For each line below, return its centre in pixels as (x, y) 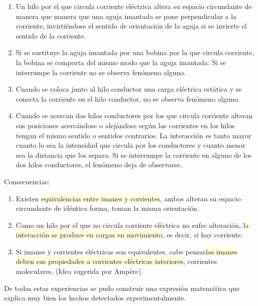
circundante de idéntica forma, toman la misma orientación (106, 208)
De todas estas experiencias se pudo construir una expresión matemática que (122, 288)
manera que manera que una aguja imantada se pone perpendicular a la (126, 16)
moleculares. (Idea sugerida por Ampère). (79, 271)
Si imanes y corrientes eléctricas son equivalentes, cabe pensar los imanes (126, 251)
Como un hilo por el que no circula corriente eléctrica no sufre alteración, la (132, 225)
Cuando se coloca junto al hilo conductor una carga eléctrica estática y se (129, 89)
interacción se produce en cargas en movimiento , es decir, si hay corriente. (129, 235)
